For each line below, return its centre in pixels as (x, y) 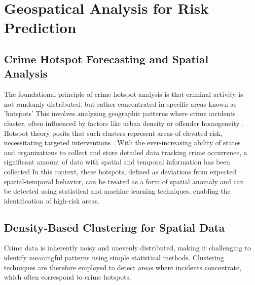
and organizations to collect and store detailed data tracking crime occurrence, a (126, 152)
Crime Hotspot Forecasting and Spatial (106, 59)
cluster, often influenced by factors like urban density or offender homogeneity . (124, 123)
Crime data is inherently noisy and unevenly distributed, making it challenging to (127, 248)
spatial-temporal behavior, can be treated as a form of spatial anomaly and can (124, 181)
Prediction (40, 27)
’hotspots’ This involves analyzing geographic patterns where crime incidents (120, 113)
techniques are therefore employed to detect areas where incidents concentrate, (123, 267)
